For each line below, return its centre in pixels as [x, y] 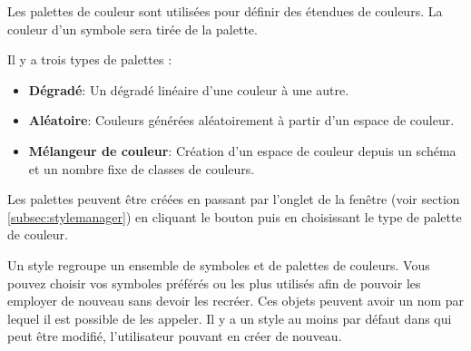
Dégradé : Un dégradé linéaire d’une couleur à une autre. [189, 89]
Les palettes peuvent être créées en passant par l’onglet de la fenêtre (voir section [234, 199]
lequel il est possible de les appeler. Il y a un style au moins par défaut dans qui [230, 318]
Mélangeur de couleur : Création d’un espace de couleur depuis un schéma [242, 150]
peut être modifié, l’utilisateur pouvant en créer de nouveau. [175, 336]
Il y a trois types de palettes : [90, 59]
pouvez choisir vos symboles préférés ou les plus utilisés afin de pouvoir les [214, 283]
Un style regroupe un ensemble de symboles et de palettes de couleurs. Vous [219, 264]
